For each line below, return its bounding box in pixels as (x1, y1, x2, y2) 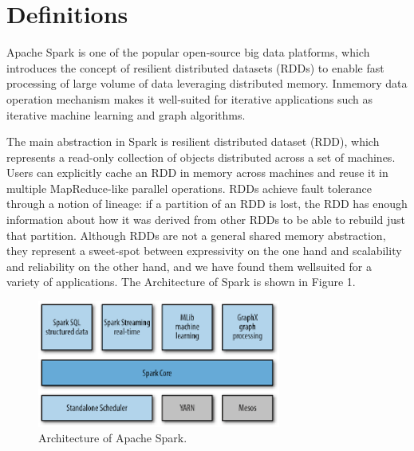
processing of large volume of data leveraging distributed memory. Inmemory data (6, 75, 408, 92)
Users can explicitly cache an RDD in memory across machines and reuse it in (6, 164, 388, 181)
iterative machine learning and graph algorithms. (6, 106, 246, 123)
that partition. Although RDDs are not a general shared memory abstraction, (6, 226, 386, 243)
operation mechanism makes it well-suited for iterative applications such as (6, 90, 373, 107)
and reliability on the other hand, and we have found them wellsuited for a (6, 257, 372, 274)
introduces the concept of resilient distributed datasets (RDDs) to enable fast (6, 59, 384, 76)
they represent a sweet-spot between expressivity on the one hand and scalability (6, 242, 402, 259)
